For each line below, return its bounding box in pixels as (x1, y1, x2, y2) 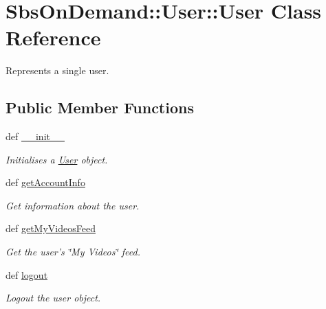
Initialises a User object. (6, 152, 108, 166)
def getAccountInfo (6, 175, 85, 190)
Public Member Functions (6, 97, 194, 118)
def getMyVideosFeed (6, 221, 96, 236)
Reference (6, 23, 101, 51)
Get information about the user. (6, 198, 140, 212)
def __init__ (6, 129, 65, 144)
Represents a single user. (6, 63, 109, 78)
